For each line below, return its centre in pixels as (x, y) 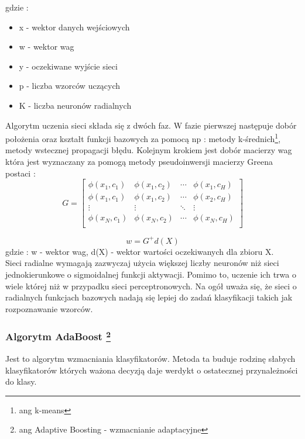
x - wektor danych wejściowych (74, 27)
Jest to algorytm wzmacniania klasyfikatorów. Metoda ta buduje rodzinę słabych (150, 359)
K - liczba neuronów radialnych (75, 105)
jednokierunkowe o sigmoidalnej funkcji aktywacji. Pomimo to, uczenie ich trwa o (151, 274)
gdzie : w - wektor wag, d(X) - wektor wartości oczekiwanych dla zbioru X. (140, 251)
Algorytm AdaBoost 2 (58, 336)
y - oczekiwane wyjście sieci (68, 66)
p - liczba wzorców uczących (70, 86)
